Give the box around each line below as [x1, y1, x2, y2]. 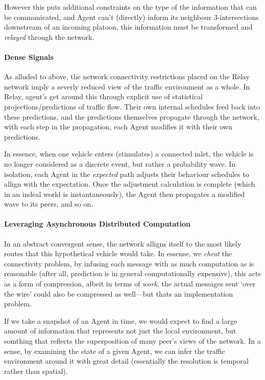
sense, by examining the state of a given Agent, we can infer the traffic [4, 345, 225, 356]
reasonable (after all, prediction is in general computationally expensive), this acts [4, 268, 261, 279]
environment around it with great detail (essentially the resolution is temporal [4, 355, 249, 366]
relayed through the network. [4, 31, 94, 42]
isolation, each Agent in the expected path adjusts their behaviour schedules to [4, 168, 249, 179]
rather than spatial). [4, 365, 68, 376]
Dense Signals [4, 51, 54, 62]
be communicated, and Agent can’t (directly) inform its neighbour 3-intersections [4, 11, 259, 22]
